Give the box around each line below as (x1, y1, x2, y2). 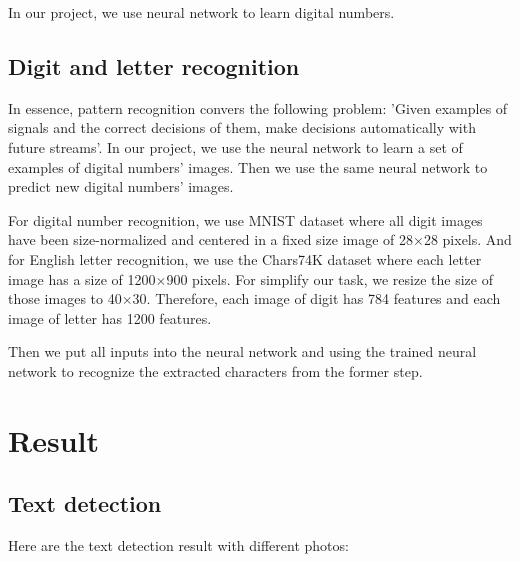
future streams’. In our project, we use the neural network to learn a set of (8, 136, 463, 157)
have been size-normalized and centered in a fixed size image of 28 (8, 229, 414, 250)
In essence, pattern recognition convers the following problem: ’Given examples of (8, 97, 508, 118)
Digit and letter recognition (8, 50, 300, 81)
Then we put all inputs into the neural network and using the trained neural (8, 341, 477, 362)
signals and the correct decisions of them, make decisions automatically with (8, 117, 476, 138)
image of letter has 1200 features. (8, 307, 212, 328)
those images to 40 (8, 288, 122, 309)
